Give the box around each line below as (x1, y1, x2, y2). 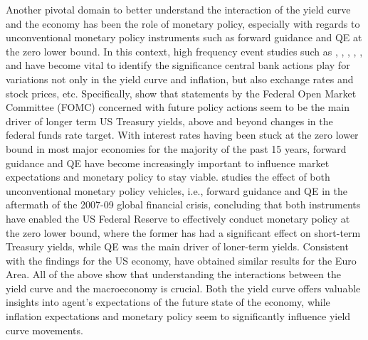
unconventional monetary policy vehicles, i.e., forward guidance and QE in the (6, 183, 347, 198)
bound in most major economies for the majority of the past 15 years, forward (6, 141, 347, 156)
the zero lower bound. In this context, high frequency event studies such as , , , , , (6, 43, 363, 58)
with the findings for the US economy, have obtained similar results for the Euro (6, 253, 357, 267)
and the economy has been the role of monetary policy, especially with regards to (6, 16, 360, 31)
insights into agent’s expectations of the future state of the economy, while (6, 294, 330, 309)
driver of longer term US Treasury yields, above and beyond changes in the (6, 113, 333, 128)
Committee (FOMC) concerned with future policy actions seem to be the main (6, 100, 349, 115)
